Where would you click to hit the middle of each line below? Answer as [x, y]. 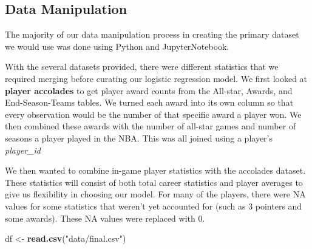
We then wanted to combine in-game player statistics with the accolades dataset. [155, 170]
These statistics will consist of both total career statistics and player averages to [154, 182]
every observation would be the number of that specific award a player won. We [153, 114]
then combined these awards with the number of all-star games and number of [151, 126]
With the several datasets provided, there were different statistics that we [142, 67]
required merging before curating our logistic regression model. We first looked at [156, 78]
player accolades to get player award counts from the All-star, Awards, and [149, 90]
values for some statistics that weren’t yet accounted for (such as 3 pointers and [154, 206]
